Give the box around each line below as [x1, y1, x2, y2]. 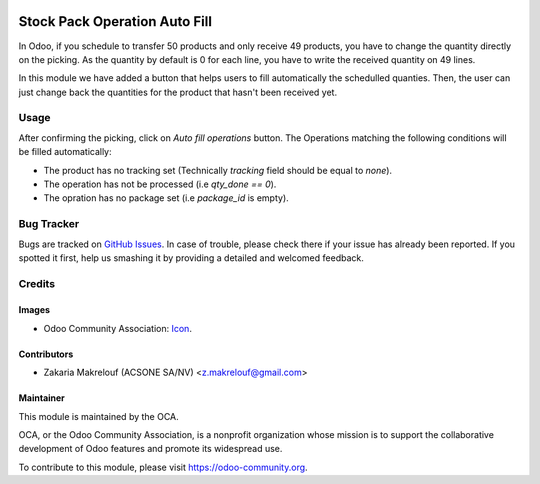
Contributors [18, 348, 74, 360]
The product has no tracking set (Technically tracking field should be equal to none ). [43, 164, 393, 176]
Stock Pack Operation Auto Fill [18, 13, 212, 30]
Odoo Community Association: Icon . [43, 322, 192, 334]
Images [18, 304, 50, 316]
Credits [18, 276, 55, 290]
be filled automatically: [18, 146, 112, 158]
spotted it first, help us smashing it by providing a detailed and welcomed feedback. [18, 251, 364, 264]
